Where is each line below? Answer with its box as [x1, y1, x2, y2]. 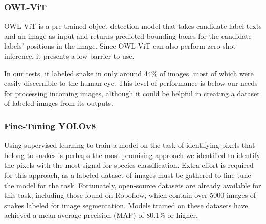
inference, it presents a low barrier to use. [4, 51, 135, 61]
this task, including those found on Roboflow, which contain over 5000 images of [4, 190, 256, 200]
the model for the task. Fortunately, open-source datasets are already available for [4, 180, 261, 190]
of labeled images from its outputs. [4, 98, 113, 108]
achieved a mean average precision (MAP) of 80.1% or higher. [4, 210, 198, 220]
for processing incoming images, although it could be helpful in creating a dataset [4, 87, 260, 98]
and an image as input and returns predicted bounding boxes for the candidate [4, 30, 252, 41]
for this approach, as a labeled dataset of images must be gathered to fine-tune [4, 169, 251, 180]
